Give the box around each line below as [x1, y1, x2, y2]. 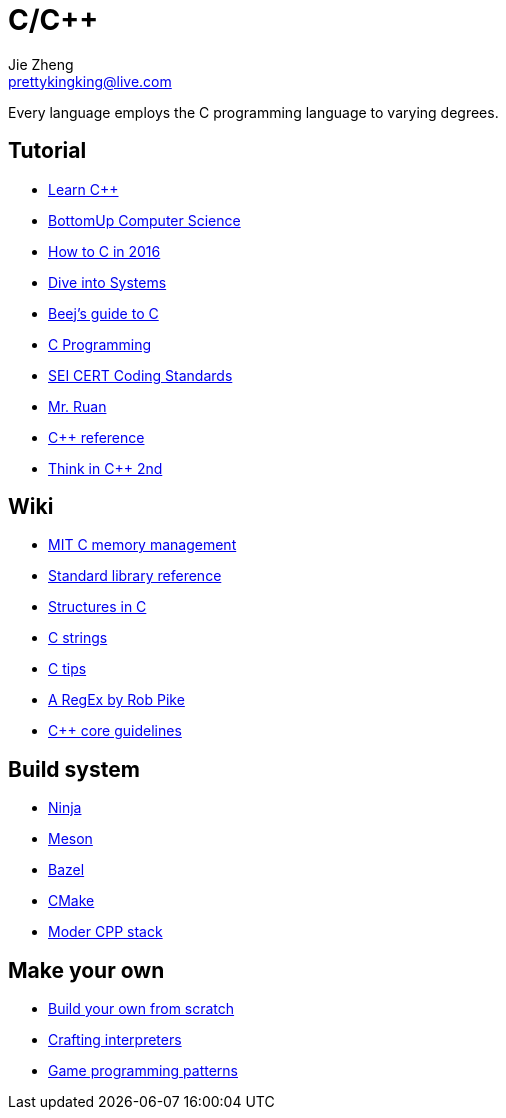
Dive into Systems [48, 273, 167, 291]
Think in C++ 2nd [48, 459, 163, 477]
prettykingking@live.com [8, 72, 172, 90]
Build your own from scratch [48, 1000, 235, 1018]
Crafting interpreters [48, 1031, 182, 1049]
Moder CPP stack [48, 923, 163, 941]
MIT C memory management [48, 536, 237, 554]
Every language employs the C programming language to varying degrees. [8, 103, 499, 121]
